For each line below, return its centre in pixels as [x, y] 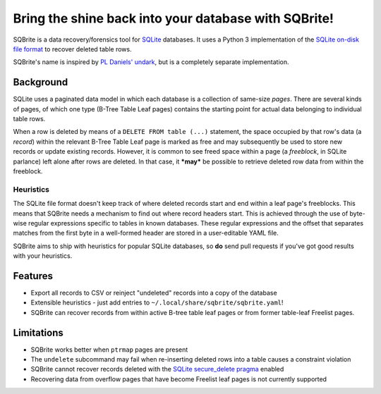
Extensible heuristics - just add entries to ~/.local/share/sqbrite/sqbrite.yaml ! [157, 302]
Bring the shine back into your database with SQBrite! [174, 18]
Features [33, 276]
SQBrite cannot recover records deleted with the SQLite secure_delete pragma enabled [157, 369]
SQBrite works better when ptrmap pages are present [109, 350]
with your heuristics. [43, 256]
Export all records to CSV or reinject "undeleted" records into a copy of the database [154, 293]
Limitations [38, 332]
